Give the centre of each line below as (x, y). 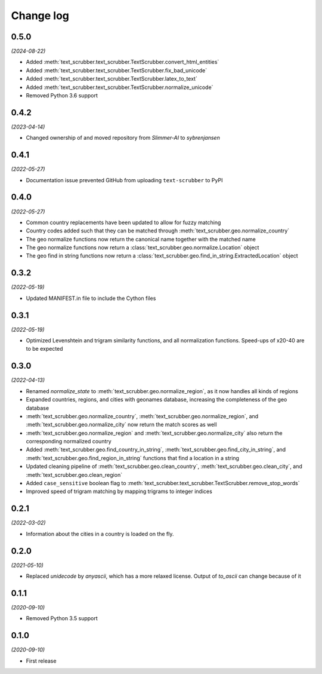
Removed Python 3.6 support (62, 96)
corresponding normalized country (69, 442)
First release (41, 661)
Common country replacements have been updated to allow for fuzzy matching (123, 222)
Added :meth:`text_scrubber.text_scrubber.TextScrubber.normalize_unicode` (120, 87)
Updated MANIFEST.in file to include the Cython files (91, 298)
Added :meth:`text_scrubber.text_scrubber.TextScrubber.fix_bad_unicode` (117, 70)
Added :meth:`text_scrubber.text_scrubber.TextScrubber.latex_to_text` (112, 79)
